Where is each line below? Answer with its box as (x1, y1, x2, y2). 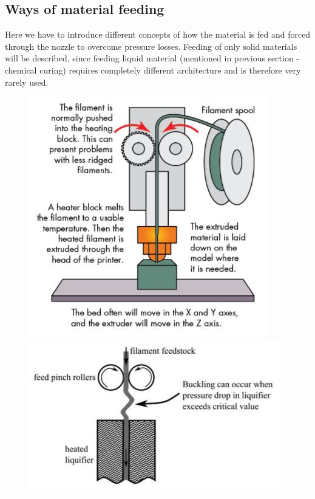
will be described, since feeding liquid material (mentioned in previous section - (5, 52, 299, 64)
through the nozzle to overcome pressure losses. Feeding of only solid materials (5, 40, 297, 52)
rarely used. (5, 75, 49, 88)
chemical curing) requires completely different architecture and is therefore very (5, 63, 301, 76)
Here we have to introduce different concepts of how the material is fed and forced (5, 28, 311, 41)
